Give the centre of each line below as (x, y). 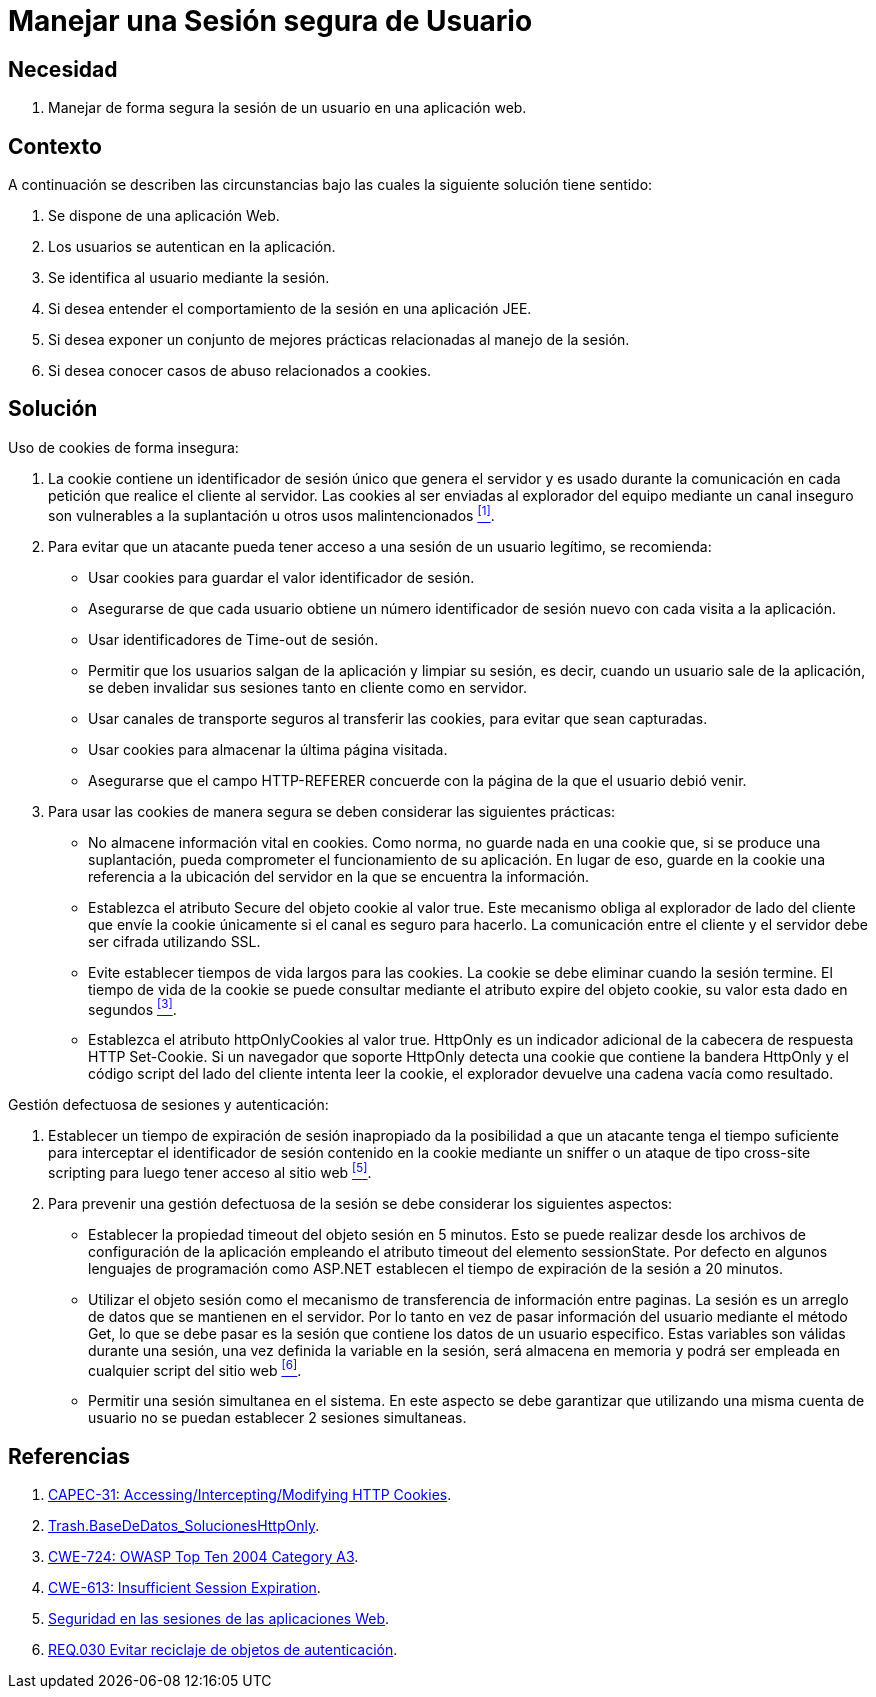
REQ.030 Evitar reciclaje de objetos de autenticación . (223, 1650)
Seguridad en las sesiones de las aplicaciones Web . (219, 1619)
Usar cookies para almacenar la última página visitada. (268, 749)
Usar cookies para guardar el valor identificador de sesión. (281, 577)
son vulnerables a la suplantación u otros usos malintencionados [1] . (271, 513)
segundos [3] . (132, 1007)
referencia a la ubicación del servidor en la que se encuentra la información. (339, 876)
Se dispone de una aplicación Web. (164, 216)
